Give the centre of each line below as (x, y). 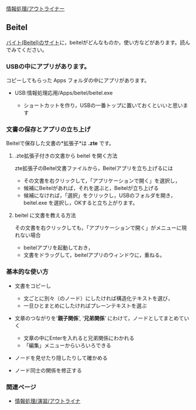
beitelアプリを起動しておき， (58, 248)
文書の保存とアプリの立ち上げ (49, 129)
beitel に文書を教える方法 (45, 215)
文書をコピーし (33, 286)
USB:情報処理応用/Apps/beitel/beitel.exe (64, 93)
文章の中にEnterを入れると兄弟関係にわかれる (79, 338)
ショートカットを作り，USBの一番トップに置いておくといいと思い (103, 105)
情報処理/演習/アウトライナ (47, 401)
